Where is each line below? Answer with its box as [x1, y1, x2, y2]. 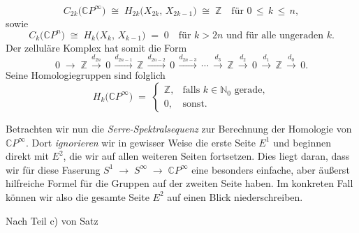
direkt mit [6, 149, 49, 163]
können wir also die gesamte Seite [6, 189, 149, 204]
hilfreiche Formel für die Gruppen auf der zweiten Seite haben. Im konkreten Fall [6, 176, 353, 190]
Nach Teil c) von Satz [6, 213, 98, 227]
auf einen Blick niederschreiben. [167, 189, 303, 204]
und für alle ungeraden [226, 30, 323, 40]
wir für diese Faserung [6, 162, 101, 176]
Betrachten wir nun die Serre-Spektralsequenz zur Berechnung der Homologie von [6, 121, 352, 135]
